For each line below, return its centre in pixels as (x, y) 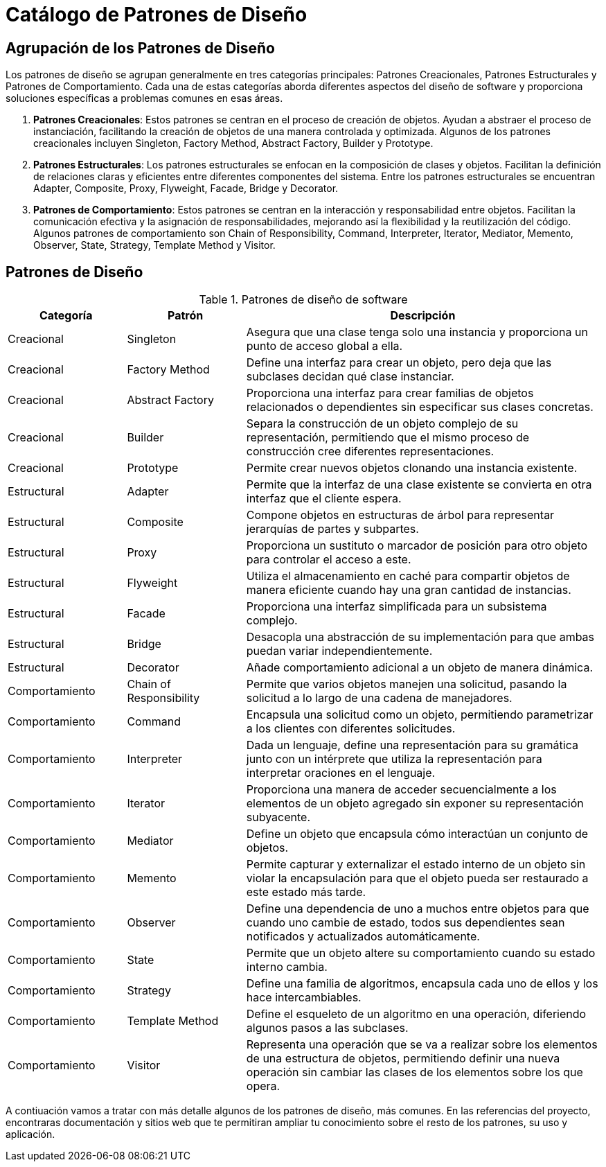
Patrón (185, 316)
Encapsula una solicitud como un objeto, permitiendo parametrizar (420, 715)
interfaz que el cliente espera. (324, 499)
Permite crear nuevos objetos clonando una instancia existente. (412, 468)
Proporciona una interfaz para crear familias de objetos (390, 393)
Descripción (423, 316)
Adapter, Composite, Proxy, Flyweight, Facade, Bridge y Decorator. (186, 188)
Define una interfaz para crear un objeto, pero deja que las (399, 363)
